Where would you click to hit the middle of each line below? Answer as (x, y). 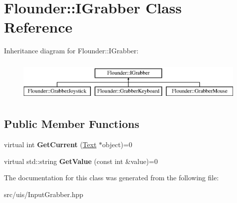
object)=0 (117, 144)
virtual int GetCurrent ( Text (50, 144)
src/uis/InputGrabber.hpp (44, 194)
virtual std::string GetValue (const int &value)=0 (81, 161)
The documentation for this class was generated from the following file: (111, 178)
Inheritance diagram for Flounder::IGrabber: (71, 51)
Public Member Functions (72, 124)
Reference (38, 27)
